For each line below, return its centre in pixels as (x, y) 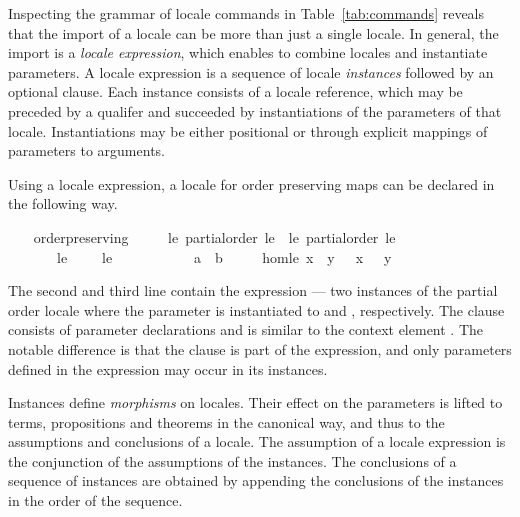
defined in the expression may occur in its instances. (168, 368)
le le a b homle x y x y (224, 256)
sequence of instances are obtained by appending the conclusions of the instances (256, 480)
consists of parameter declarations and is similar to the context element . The (246, 329)
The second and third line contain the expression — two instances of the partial (253, 290)
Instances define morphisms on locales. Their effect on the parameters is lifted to (255, 402)
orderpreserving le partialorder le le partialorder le (214, 236)
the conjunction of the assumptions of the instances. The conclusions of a (232, 460)
